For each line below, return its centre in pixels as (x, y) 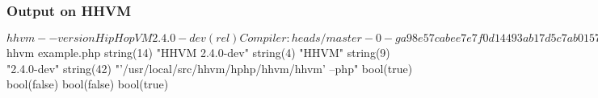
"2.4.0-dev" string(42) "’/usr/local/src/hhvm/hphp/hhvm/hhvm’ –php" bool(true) (210, 68)
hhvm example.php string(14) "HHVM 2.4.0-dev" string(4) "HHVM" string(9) (198, 53)
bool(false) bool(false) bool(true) (88, 84)
